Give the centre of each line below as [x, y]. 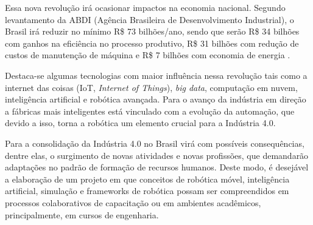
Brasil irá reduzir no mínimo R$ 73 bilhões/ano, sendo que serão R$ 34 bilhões [152, 31]
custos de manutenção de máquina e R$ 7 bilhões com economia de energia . [148, 55]
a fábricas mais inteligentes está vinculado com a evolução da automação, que [150, 111]
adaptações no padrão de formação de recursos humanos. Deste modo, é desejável [157, 167]
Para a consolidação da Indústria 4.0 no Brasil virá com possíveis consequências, [155, 143]
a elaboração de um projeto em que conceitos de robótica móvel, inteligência [147, 179]
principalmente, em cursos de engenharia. [82, 214]
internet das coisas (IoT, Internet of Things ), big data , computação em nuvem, [151, 87]
